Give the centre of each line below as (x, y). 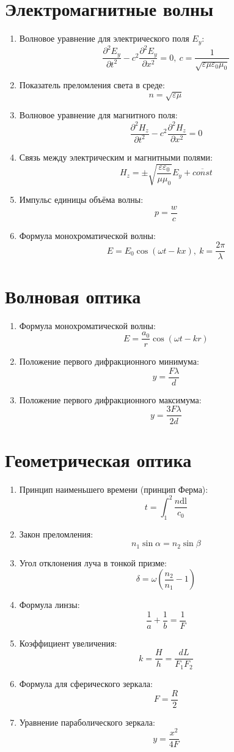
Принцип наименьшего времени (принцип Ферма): (114, 489)
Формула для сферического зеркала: (86, 683)
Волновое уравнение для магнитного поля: (98, 115)
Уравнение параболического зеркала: (87, 722)
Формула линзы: (49, 605)
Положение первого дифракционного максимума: (110, 399)
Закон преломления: (56, 534)
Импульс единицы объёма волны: (81, 199)
